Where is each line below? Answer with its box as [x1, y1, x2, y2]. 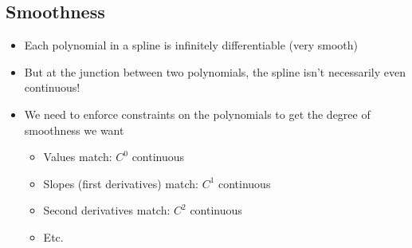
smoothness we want [24, 121, 124, 138]
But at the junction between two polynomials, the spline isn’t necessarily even [24, 63, 406, 80]
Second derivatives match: [43, 202, 171, 218]
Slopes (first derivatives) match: [43, 175, 198, 191]
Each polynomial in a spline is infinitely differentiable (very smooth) [24, 37, 359, 53]
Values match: [43, 148, 112, 165]
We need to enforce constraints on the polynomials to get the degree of [24, 105, 371, 122]
